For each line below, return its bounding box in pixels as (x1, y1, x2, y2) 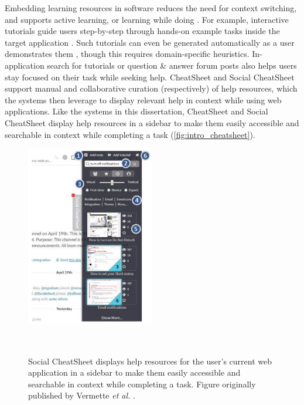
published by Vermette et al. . (28, 389, 135, 401)
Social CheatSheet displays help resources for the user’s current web (28, 355, 272, 367)
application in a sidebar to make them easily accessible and (28, 366, 241, 379)
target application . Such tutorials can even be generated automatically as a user (5, 36, 295, 48)
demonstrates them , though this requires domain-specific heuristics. (5, 48, 250, 60)
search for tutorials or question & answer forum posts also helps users (47, 59, 297, 71)
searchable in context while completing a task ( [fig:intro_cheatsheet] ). (5, 128, 255, 140)
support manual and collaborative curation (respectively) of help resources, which (5, 82, 298, 95)
